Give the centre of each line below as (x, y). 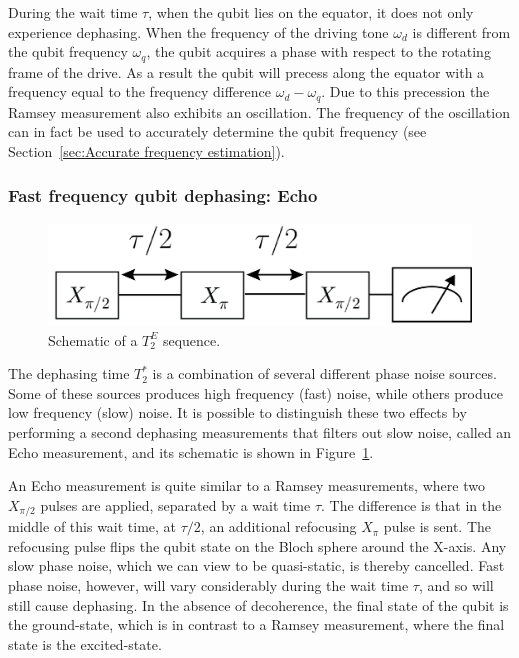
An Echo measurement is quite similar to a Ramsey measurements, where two (246, 485)
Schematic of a (93, 339)
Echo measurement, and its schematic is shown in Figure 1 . (191, 451)
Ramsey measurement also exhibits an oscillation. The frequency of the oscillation (259, 111)
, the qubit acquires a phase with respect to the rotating (318, 51)
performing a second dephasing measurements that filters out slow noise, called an (260, 431)
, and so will (456, 584)
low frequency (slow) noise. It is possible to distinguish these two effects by (237, 412)
